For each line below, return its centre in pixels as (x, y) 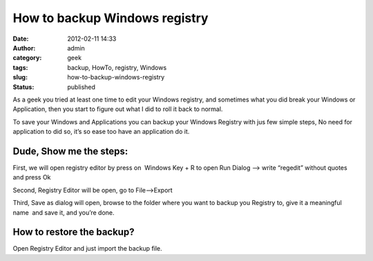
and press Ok (32, 177)
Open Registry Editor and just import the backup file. (87, 249)
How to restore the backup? (74, 232)
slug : (20, 77)
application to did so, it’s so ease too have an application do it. (101, 132)
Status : (23, 87)
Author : (24, 48)
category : (27, 58)
